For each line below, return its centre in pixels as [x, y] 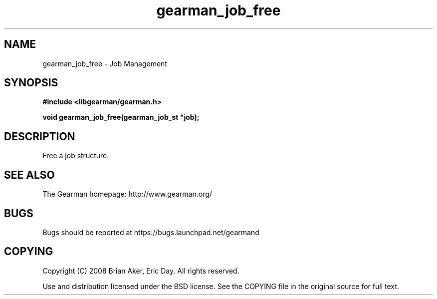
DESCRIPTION [40, 136]
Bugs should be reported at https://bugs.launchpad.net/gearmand [151, 232]
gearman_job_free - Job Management [105, 63]
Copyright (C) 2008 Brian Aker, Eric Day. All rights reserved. [141, 271]
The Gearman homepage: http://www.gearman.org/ [127, 194]
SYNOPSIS [31, 83]
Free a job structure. [76, 156]
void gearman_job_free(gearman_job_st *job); [121, 117]
